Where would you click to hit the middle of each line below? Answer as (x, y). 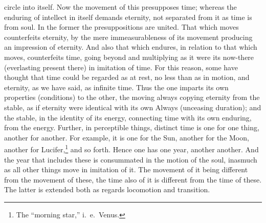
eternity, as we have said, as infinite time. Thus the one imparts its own (116, 87)
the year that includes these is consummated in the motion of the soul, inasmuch (131, 159)
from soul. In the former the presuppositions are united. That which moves (121, 27)
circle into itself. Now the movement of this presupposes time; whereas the (120, 7)
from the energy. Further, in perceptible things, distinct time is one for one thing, (132, 127)
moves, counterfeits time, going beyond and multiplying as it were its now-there (129, 57)
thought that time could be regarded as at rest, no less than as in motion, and (127, 77)
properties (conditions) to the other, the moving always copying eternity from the (132, 97)
